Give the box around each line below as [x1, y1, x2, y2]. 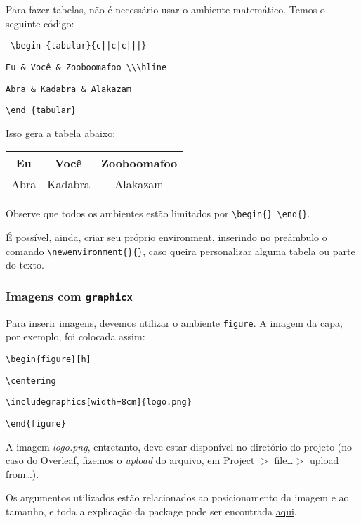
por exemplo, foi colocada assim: [6, 329, 145, 344]
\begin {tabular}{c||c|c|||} [11, 41, 147, 51]
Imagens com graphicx [6, 287, 133, 304]
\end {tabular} [6, 105, 77, 116]
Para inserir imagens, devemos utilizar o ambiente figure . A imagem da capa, [6, 315, 343, 330]
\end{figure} [6, 418, 66, 429]
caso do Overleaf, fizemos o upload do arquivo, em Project [6, 453, 255, 467]
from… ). [6, 466, 39, 481]
